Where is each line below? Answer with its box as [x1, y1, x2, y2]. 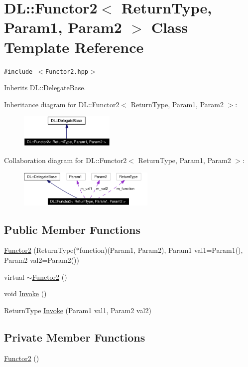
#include [4, 68, 33, 75]
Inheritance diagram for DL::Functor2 [4, 99, 120, 109]
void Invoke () [4, 288, 47, 299]
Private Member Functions [4, 329, 145, 345]
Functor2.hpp [45, 68, 88, 75]
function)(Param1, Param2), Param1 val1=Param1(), [79, 245, 243, 255]
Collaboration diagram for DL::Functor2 [4, 155, 127, 165]
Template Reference [4, 36, 144, 57]
